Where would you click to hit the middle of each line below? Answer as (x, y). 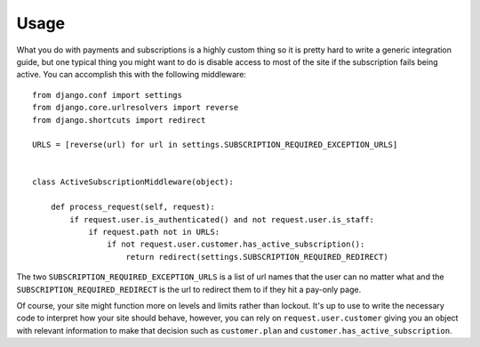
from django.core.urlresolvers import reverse (136, 108)
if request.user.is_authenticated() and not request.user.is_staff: (222, 219)
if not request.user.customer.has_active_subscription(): (236, 244)
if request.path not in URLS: (154, 232)
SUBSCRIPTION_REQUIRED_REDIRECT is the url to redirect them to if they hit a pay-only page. (189, 289)
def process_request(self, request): (132, 207)
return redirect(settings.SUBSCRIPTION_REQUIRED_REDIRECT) (257, 257)
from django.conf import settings (107, 95)
